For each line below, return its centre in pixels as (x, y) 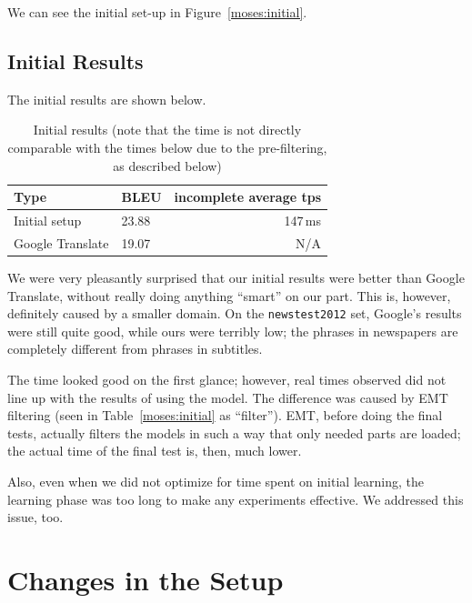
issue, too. (35, 517)
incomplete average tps (248, 197)
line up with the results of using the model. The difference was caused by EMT (228, 397)
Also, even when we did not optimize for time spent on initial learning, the (216, 481)
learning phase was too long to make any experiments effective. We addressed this (236, 499)
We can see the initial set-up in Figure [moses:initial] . (157, 12)
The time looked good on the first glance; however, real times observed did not (227, 379)
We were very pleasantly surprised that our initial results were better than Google (236, 277)
